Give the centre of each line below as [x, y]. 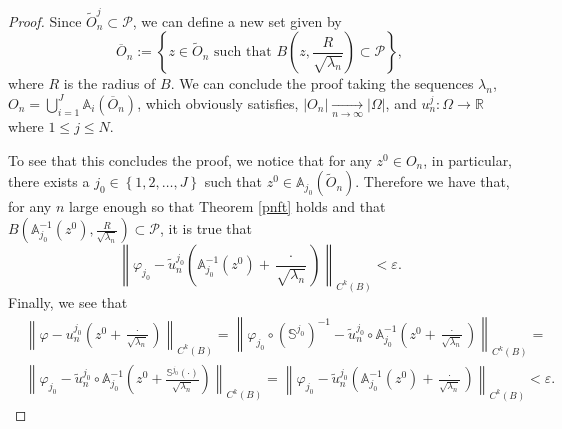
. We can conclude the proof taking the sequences [322, 83]
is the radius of [109, 83]
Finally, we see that [68, 301]
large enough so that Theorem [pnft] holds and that [227, 206]
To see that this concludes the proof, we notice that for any [190, 159]
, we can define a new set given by [237, 20]
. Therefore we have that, [432, 181]
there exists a [49, 181]
